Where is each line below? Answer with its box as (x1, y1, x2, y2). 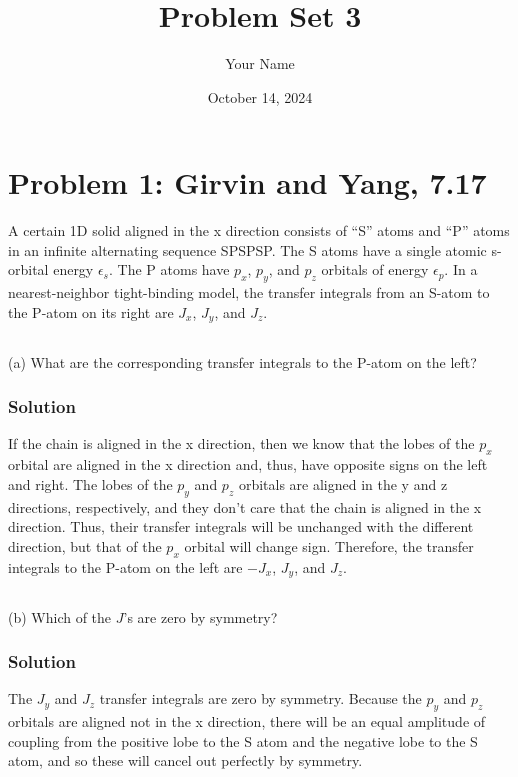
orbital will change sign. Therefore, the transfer (184, 535, 474, 556)
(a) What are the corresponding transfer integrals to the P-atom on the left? (8, 351, 477, 372)
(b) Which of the (8, 606, 112, 627)
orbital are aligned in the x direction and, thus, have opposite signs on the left (8, 454, 488, 475)
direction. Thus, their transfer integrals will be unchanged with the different (8, 516, 474, 537)
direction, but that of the (8, 535, 162, 556)
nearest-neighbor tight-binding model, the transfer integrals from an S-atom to (8, 282, 490, 303)
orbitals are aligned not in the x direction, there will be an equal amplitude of (8, 711, 486, 732)
